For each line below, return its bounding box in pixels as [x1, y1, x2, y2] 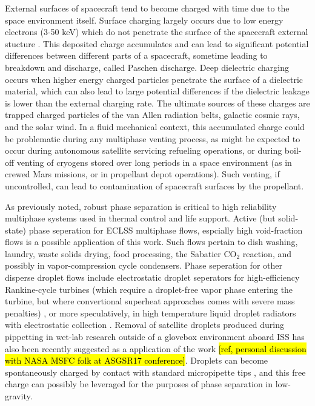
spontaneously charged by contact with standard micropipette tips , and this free [5, 365, 306, 378]
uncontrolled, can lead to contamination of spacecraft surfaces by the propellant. [5, 179, 304, 192]
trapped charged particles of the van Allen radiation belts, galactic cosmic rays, [5, 108, 300, 121]
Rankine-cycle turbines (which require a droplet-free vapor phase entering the [5, 283, 293, 295]
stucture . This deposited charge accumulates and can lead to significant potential [5, 37, 309, 50]
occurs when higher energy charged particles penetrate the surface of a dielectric [5, 73, 303, 85]
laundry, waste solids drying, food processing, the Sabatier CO [5, 247, 237, 260]
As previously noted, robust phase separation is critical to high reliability [5, 200, 277, 212]
